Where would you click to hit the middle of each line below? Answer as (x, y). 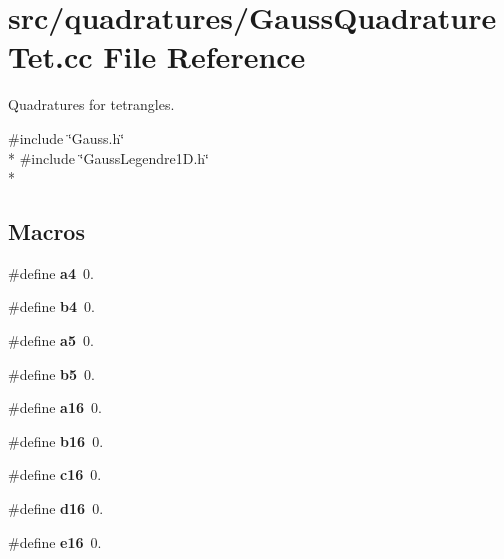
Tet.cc (50, 56)
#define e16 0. (55, 541)
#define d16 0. (56, 508)
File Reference (204, 56)
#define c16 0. (55, 474)
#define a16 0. (55, 407)
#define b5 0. (52, 373)
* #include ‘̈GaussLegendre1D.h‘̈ (108, 157)
